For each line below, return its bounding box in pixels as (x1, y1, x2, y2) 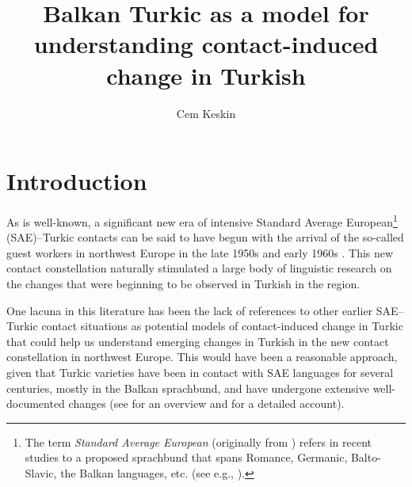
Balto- (350, 449, 381, 466)
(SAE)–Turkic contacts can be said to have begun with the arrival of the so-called (6, 229, 404, 245)
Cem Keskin (176, 105, 236, 121)
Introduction (6, 165, 147, 197)
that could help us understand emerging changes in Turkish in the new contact (6, 333, 389, 349)
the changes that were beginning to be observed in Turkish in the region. (6, 276, 360, 292)
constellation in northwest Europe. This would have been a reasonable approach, (6, 348, 398, 365)
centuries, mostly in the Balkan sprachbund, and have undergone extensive (6, 379, 369, 396)
